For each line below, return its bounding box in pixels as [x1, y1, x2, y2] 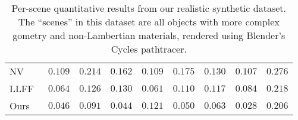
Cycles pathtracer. [111, 42, 187, 56]
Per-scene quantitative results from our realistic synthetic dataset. [11, 1, 286, 15]
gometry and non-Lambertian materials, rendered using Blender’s [12, 28, 286, 42]
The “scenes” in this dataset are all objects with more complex [18, 15, 280, 28]
